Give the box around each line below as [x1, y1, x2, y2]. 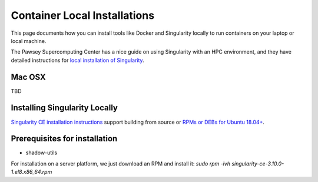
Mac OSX [11, 72, 47, 82]
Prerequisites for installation [11, 134, 118, 144]
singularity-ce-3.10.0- [231, 160, 284, 167]
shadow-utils [25, 149, 58, 156]
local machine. [11, 37, 47, 44]
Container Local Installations [11, 9, 155, 22]
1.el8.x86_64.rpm [11, 168, 52, 176]
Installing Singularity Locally [11, 103, 118, 113]
